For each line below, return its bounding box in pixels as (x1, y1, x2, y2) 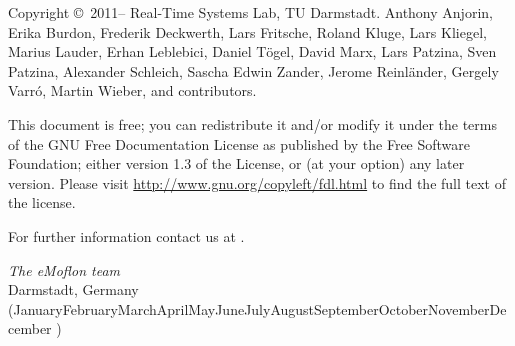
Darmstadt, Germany (8, 279, 139, 300)
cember (8, 318, 52, 339)
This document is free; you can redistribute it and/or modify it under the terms (8, 113, 498, 134)
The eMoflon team (8, 259, 121, 280)
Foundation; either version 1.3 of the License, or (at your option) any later (8, 153, 465, 174)
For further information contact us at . (8, 225, 245, 246)
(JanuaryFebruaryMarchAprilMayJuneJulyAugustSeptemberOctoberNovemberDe (8, 298, 507, 319)
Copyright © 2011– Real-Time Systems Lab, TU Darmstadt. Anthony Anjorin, (8, 2, 493, 22)
